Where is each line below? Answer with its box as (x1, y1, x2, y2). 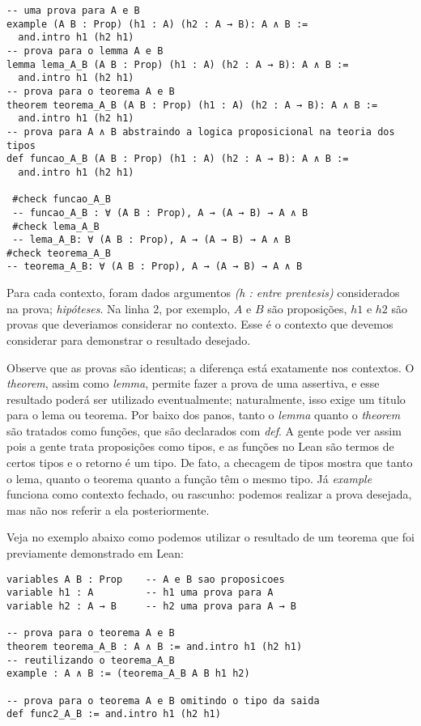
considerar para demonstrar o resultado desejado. (6, 331, 251, 348)
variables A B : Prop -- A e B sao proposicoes (6, 573, 285, 585)
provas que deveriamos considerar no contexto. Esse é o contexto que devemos (6, 316, 393, 333)
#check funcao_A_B (12, 193, 111, 206)
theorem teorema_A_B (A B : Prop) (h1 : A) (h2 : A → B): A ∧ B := (6, 99, 378, 111)
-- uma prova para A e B (6, 5, 140, 16)
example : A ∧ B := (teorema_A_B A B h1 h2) (6, 668, 250, 680)
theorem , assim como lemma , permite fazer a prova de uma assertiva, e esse (6, 375, 380, 392)
